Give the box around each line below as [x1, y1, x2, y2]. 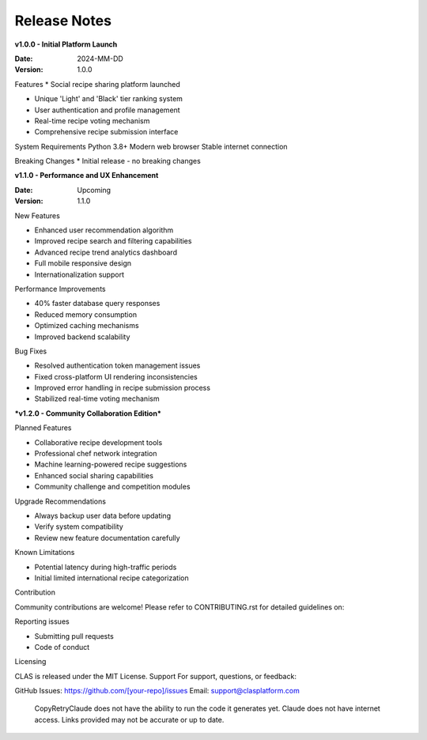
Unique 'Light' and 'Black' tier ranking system [34, 94, 183, 104]
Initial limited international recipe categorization [34, 573, 189, 583]
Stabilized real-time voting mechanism [34, 394, 160, 403]
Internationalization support [34, 270, 124, 279]
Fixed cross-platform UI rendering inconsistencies [34, 372, 198, 381]
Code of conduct [34, 642, 90, 651]
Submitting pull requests [34, 631, 114, 640]
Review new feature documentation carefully [34, 533, 181, 542]
